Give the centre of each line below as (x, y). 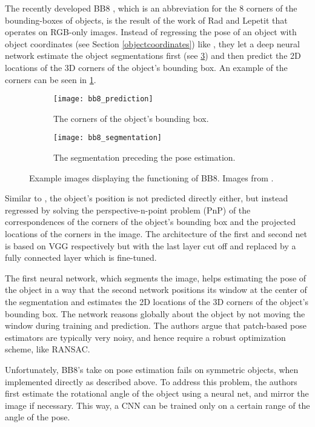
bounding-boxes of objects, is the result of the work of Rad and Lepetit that (146, 20)
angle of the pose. (38, 417)
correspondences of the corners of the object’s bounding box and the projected (151, 222)
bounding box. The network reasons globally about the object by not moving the (155, 313)
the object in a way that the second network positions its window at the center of (156, 290)
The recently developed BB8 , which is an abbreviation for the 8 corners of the (151, 8)
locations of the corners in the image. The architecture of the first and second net (156, 234)
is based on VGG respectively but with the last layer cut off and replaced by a (151, 245)
